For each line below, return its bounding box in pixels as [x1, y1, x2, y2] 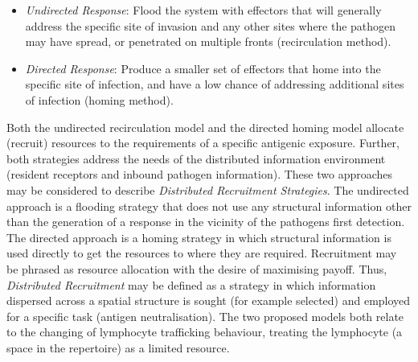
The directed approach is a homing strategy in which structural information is [6, 228, 391, 245]
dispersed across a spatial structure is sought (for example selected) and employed [6, 292, 411, 309]
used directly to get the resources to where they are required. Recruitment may [6, 245, 397, 261]
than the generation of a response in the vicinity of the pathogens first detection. [6, 213, 405, 230]
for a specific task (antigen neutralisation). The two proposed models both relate [6, 307, 404, 324]
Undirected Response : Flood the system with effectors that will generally [25, 2, 382, 18]
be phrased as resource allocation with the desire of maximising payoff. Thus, [6, 260, 387, 277]
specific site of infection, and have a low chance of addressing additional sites [25, 76, 404, 93]
